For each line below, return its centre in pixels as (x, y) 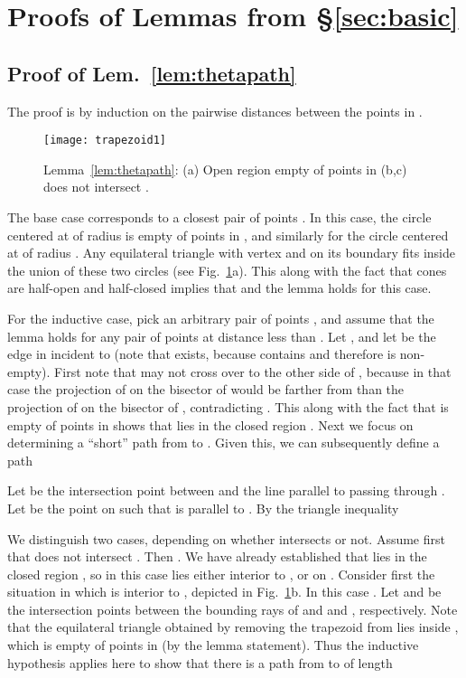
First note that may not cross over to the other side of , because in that (253, 371)
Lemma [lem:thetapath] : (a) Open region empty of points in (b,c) (225, 169)
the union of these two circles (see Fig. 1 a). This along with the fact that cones (227, 270)
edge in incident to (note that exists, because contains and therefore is (202, 354)
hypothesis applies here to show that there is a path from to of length (200, 662)
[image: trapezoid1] (105, 141)
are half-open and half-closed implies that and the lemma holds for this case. (219, 288)
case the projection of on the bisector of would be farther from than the (206, 389)
